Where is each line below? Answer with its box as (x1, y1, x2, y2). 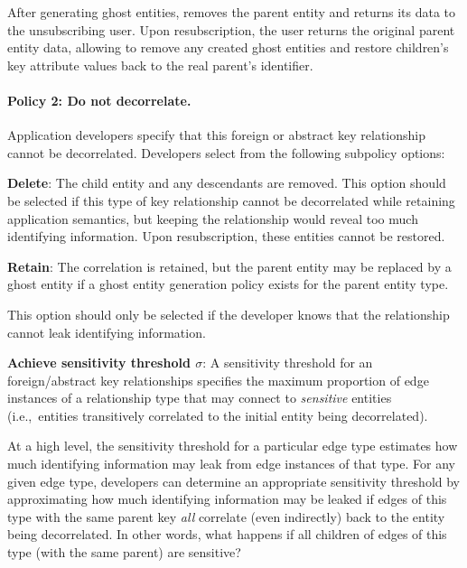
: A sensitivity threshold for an (202, 353, 373, 372)
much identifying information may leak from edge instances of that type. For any (7, 454, 455, 473)
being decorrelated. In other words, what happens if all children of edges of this (7, 525, 447, 544)
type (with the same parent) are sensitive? (7, 543, 241, 562)
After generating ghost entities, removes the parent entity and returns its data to (7, 3, 456, 21)
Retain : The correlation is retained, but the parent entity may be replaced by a (7, 256, 452, 275)
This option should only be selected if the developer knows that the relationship (7, 304, 450, 323)
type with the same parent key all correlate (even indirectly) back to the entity (7, 507, 445, 526)
